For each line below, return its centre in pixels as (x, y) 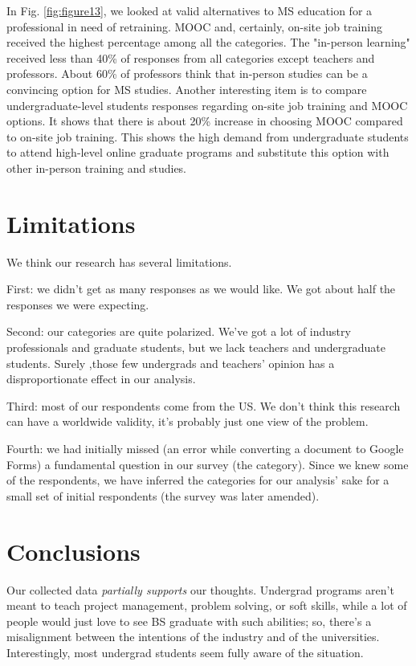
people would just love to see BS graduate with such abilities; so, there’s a (189, 621)
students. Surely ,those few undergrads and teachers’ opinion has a (171, 363)
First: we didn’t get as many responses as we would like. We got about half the (201, 289)
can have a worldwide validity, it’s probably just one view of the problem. (188, 421)
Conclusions (73, 551)
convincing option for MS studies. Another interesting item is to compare (187, 89)
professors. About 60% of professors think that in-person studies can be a (187, 74)
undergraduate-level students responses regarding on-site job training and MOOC (207, 105)
